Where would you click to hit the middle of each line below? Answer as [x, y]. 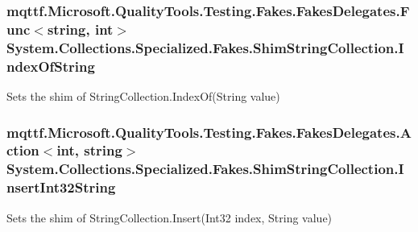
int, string [89, 150]
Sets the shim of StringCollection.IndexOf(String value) [143, 95]
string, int [80, 29]
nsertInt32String [61, 187]
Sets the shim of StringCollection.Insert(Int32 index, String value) [170, 217]
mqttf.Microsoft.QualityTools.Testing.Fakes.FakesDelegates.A [209, 132]
